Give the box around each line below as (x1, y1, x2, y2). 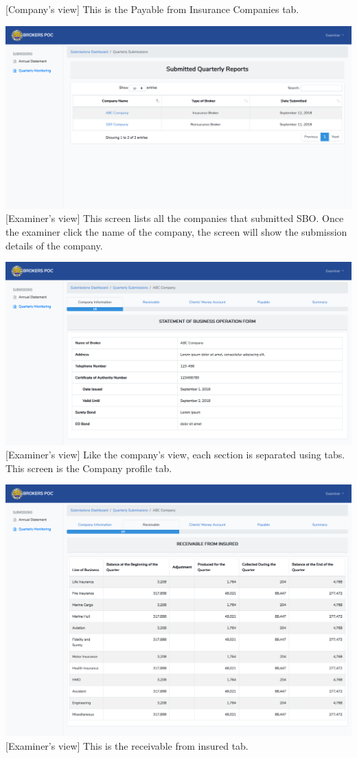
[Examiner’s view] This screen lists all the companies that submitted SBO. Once (5, 211, 344, 225)
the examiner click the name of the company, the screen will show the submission (5, 225, 347, 239)
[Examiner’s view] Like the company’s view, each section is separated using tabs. (5, 447, 345, 462)
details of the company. (5, 238, 103, 252)
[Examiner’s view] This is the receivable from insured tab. (5, 738, 249, 753)
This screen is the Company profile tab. (5, 460, 172, 475)
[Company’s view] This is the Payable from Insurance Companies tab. (5, 2, 299, 16)
